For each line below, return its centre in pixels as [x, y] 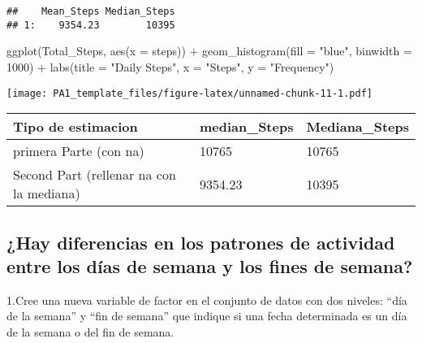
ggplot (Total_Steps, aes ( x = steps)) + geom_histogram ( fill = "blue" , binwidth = [209, 51]
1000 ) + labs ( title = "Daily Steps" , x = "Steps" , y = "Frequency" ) [170, 66]
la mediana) [47, 193]
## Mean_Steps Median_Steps [91, 11]
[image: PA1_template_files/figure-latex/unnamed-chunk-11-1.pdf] [190, 93]
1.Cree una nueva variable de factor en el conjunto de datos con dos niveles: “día [207, 300]
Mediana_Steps [357, 127]
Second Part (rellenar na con [95, 175]
